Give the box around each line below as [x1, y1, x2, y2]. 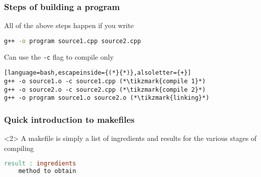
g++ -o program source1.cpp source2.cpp [4, 37, 141, 45]
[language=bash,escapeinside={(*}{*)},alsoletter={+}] [4, 69, 192, 77]
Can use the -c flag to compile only [4, 51, 114, 62]
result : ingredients [4, 160, 76, 167]
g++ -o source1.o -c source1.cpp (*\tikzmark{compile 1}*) [4, 78, 206, 85]
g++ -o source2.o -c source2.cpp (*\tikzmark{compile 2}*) [4, 86, 206, 93]
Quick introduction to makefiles [4, 113, 135, 125]
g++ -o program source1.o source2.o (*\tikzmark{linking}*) [4, 94, 210, 102]
